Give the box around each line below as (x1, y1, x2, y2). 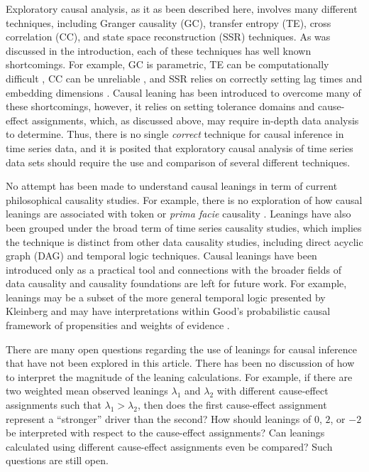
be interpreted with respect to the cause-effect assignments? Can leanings (6, 425, 325, 440)
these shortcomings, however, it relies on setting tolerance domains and (6, 99, 315, 114)
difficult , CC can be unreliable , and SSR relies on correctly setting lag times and (6, 70, 363, 85)
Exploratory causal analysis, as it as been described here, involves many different (6, 1, 358, 16)
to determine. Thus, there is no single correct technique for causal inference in (6, 127, 344, 141)
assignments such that (6, 397, 101, 412)
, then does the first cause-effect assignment (137, 397, 327, 412)
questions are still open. (6, 453, 109, 468)
